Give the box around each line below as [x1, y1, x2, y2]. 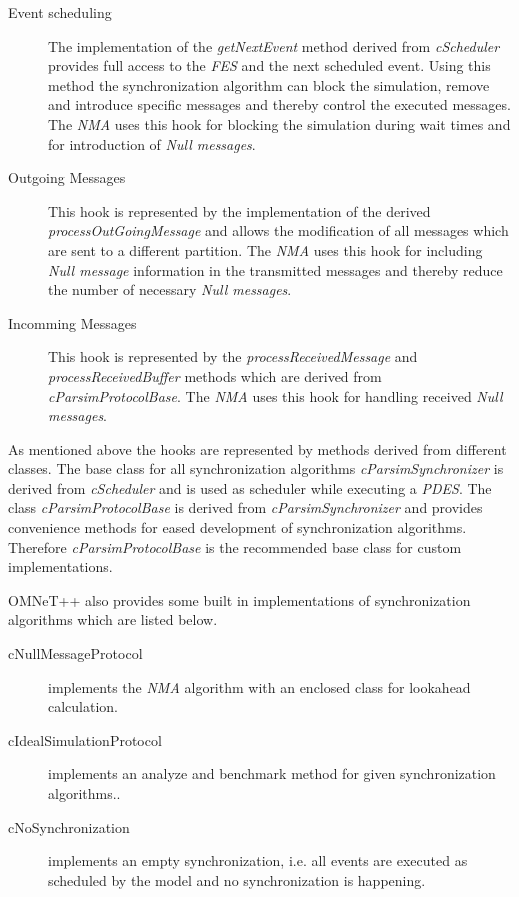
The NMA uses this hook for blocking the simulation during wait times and [48, 113, 511, 134]
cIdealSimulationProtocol [8, 729, 162, 750]
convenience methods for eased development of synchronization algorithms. [8, 517, 467, 538]
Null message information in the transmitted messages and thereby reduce [48, 259, 503, 280]
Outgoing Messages [8, 167, 126, 188]
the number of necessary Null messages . [48, 279, 292, 300]
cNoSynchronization [8, 816, 130, 837]
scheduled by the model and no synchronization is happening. [48, 869, 426, 890]
